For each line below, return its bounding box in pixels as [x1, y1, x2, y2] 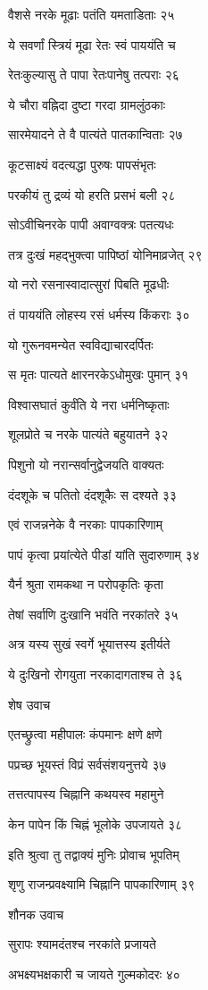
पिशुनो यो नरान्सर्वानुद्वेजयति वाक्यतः [8, 454, 164, 473]
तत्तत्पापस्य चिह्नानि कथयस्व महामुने [8, 785, 164, 803]
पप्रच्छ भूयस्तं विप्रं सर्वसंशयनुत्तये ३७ [8, 754, 167, 773]
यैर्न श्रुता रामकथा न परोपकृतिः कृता [8, 575, 163, 594]
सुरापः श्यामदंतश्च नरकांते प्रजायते [8, 935, 156, 953]
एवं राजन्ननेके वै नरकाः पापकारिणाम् [8, 515, 162, 534]
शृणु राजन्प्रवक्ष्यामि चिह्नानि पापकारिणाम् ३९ [8, 875, 196, 894]
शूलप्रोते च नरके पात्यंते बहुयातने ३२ [8, 425, 169, 444]
